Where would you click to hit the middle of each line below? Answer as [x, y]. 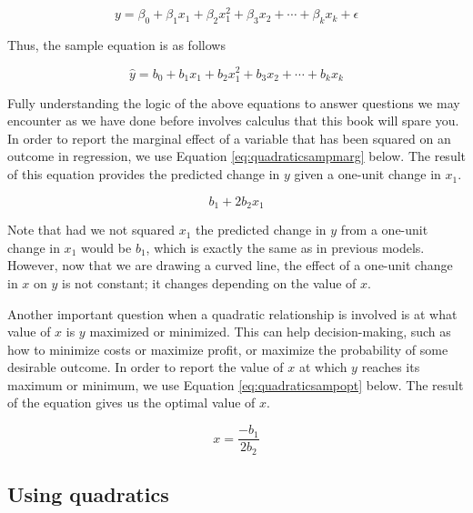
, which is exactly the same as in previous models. [285, 247]
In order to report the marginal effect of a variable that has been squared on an [229, 138]
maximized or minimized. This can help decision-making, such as [270, 332]
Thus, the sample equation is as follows [116, 44]
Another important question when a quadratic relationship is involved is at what [232, 313]
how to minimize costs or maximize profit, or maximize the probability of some [228, 349]
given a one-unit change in [367, 174]
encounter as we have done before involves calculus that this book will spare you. [233, 121]
